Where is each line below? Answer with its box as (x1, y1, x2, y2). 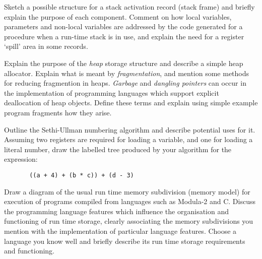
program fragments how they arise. (4, 107, 112, 117)
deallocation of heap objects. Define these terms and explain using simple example (4, 97, 258, 108)
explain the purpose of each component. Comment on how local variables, (4, 11, 232, 22)
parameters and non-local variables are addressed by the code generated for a (4, 21, 243, 32)
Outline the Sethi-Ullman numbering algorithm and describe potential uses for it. (4, 124, 255, 135)
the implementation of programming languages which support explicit (4, 87, 219, 98)
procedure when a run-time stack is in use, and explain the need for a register (4, 31, 244, 41)
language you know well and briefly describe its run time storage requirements (4, 235, 245, 246)
